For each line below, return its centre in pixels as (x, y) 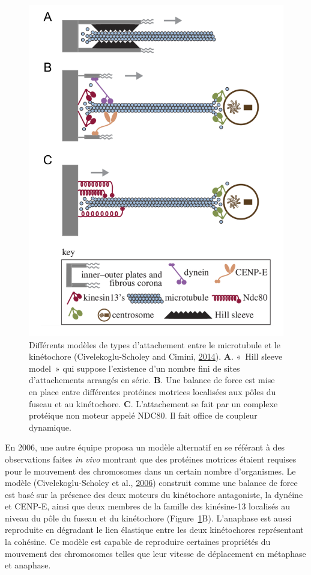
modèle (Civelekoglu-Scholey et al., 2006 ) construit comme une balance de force (151, 483)
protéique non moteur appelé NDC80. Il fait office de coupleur (143, 415)
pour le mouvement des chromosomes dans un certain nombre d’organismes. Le (150, 471)
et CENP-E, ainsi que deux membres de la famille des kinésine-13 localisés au (148, 506)
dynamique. (50, 427)
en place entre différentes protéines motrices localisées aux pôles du (152, 391)
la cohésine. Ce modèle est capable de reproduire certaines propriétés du (138, 542)
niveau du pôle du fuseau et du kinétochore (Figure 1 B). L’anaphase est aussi (148, 518)
